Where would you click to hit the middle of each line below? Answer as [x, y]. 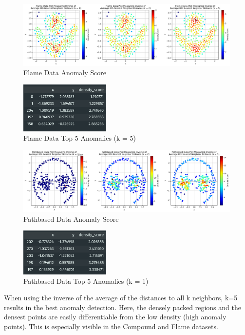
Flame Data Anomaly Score [65, 73]
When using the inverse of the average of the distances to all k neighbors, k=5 [121, 297]
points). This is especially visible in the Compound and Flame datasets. [111, 326]
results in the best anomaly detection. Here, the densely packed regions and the [122, 307]
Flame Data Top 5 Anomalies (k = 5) [80, 138]
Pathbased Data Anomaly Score [71, 219]
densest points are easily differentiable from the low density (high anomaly [115, 317]
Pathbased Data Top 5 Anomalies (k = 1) [86, 281]
